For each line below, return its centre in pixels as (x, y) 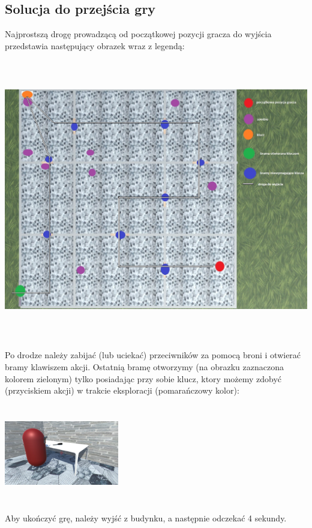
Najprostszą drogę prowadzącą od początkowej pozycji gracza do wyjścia (138, 34)
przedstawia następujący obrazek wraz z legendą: (95, 45)
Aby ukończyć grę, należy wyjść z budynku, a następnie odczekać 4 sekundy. (146, 518)
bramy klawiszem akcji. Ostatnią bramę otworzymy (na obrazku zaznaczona (144, 366)
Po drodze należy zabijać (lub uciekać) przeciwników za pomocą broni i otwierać (153, 355)
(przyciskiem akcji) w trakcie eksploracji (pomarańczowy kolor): (122, 390)
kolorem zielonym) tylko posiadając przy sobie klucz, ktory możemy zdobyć (143, 378)
